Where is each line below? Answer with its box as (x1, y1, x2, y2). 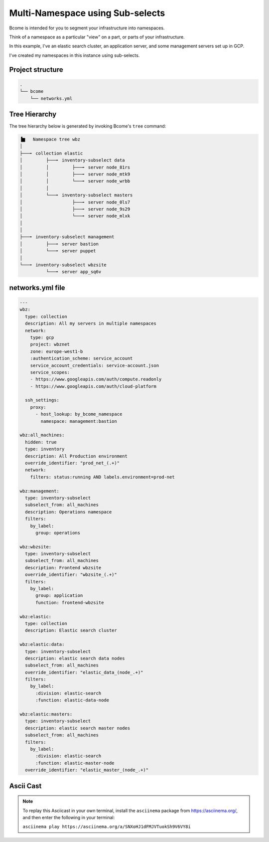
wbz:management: (19, 488, 60, 494)
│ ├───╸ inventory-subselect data (19, 158, 125, 163)
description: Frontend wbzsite (25, 565, 102, 570)
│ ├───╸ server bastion (19, 241, 99, 247)
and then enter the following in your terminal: (22, 814, 115, 820)
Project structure (9, 65, 63, 74)
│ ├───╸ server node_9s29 (19, 206, 131, 212)
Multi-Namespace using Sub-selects (9, 7, 165, 18)
